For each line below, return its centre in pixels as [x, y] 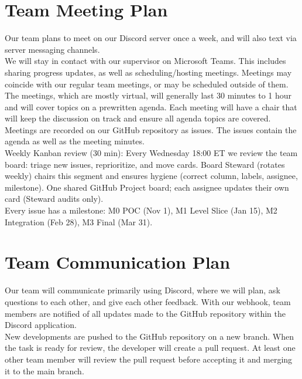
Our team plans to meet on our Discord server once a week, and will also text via [151, 38]
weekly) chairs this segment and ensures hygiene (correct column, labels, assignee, [151, 176]
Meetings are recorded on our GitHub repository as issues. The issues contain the [151, 129]
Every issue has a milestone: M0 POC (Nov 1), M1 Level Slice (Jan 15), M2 [141, 210]
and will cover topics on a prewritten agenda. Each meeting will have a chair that [151, 106]
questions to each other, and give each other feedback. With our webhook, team [148, 301]
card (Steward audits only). [54, 199]
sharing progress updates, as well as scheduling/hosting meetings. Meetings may [148, 72]
